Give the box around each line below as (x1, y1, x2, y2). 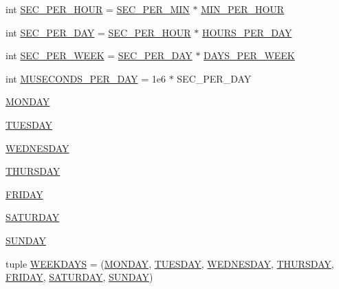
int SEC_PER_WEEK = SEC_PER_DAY (6, 48, 193, 63)
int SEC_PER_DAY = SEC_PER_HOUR (6, 25, 191, 39)
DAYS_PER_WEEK (204, 48, 295, 63)
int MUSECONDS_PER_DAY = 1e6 (6, 71, 166, 85)
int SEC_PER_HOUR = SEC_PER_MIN (6, 2, 190, 16)
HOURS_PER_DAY (201, 25, 292, 39)
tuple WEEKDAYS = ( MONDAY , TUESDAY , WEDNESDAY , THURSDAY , (6, 256, 334, 270)
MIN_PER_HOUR (201, 2, 285, 16)
